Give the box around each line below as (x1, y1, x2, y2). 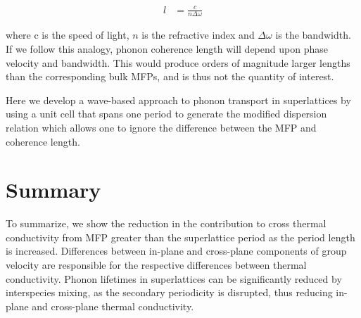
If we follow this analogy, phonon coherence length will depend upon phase (6, 41, 328, 56)
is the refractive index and (141, 27, 255, 42)
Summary (6, 175, 101, 204)
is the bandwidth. (275, 27, 351, 42)
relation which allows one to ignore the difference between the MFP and (6, 120, 317, 134)
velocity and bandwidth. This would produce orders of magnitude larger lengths (6, 55, 350, 70)
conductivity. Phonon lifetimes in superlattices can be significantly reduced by (6, 271, 342, 286)
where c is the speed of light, (6, 27, 129, 42)
